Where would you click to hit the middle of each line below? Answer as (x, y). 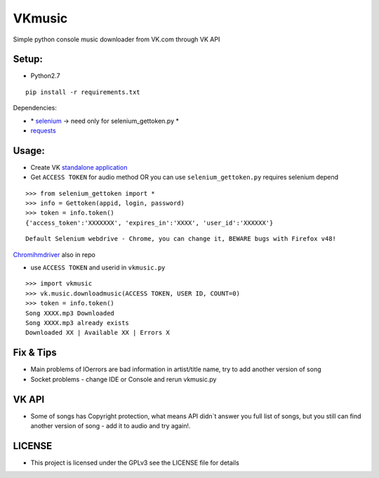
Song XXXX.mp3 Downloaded (70, 313)
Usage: (29, 151)
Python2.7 (45, 76)
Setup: (28, 59)
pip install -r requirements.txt (83, 92)
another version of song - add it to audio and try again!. (111, 425)
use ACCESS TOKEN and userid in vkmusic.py (98, 267)
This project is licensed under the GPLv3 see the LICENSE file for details (135, 463)
